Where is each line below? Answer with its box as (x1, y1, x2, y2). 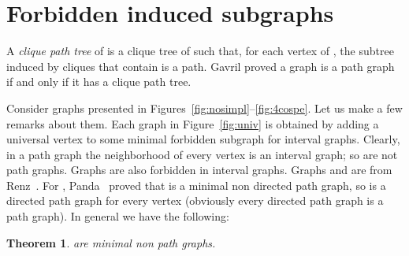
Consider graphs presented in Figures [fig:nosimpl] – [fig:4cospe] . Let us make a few (6, 99, 403, 116)
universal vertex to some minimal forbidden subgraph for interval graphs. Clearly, (6, 131, 400, 147)
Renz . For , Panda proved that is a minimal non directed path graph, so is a (6, 176, 386, 193)
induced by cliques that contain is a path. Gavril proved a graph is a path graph (6, 58, 395, 74)
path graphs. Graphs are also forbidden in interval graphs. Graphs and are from (6, 161, 392, 178)
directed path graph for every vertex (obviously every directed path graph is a (6, 192, 384, 209)
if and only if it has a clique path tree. (6, 73, 191, 90)
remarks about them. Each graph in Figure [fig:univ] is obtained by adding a (6, 115, 379, 132)
